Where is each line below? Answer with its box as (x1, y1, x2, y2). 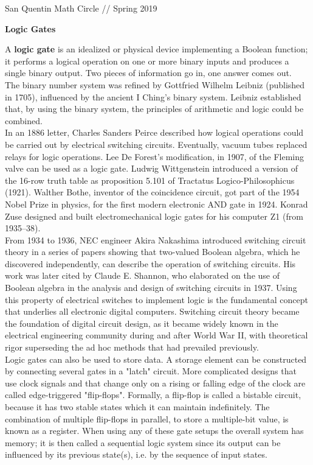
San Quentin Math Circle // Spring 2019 (5, 2, 157, 14)
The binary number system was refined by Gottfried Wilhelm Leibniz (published (5, 78, 305, 91)
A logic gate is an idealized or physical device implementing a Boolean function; (5, 43, 308, 55)
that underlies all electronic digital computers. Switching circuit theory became (5, 305, 300, 318)
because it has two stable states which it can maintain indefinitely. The (5, 400, 270, 413)
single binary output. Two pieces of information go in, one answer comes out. (5, 66, 292, 79)
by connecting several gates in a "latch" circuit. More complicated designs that (5, 365, 297, 377)
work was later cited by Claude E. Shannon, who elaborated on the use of (5, 269, 280, 282)
